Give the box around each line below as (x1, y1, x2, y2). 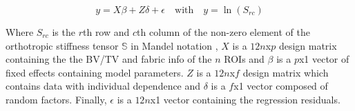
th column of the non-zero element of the (137, 25, 310, 39)
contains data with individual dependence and (6, 79, 201, 93)
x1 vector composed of (233, 79, 328, 93)
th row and (82, 25, 130, 39)
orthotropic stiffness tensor (6, 38, 119, 52)
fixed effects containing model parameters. (6, 65, 184, 79)
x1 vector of (298, 52, 349, 66)
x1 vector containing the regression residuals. (150, 92, 340, 106)
